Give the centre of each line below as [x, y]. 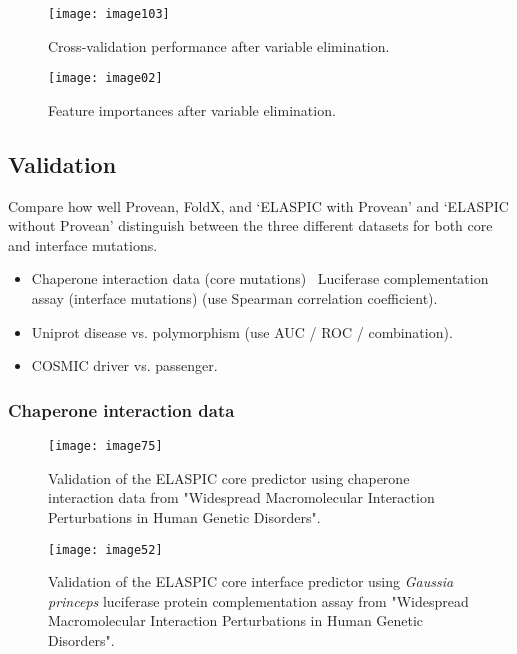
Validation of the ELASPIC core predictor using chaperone [229, 477]
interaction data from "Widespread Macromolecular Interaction [241, 497]
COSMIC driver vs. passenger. [124, 365]
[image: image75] [105, 446]
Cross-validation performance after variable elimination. [219, 45]
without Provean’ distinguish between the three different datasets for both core [250, 225]
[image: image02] [105, 78]
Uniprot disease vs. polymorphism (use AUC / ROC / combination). [242, 331]
